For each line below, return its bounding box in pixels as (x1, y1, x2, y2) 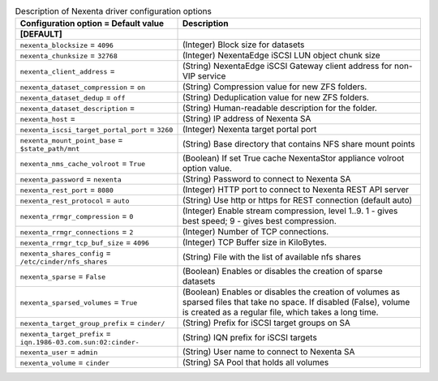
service (197, 71, 226, 82)
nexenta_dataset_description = (19, 102, 135, 113)
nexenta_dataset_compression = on (19, 81, 146, 92)
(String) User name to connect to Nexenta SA (182, 346, 355, 357)
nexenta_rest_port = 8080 (19, 184, 114, 195)
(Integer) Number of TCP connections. (182, 226, 329, 238)
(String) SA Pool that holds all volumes (182, 357, 329, 368)
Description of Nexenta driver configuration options (15, 6, 213, 17)
